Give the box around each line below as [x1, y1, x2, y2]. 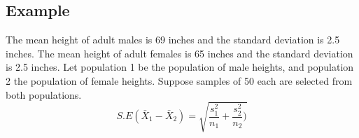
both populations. [6, 87, 82, 102]
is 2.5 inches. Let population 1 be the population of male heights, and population [6, 60, 354, 74]
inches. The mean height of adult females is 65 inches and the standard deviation [6, 46, 353, 60]
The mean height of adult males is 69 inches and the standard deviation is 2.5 [6, 32, 340, 47]
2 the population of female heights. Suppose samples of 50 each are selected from [6, 73, 353, 88]
